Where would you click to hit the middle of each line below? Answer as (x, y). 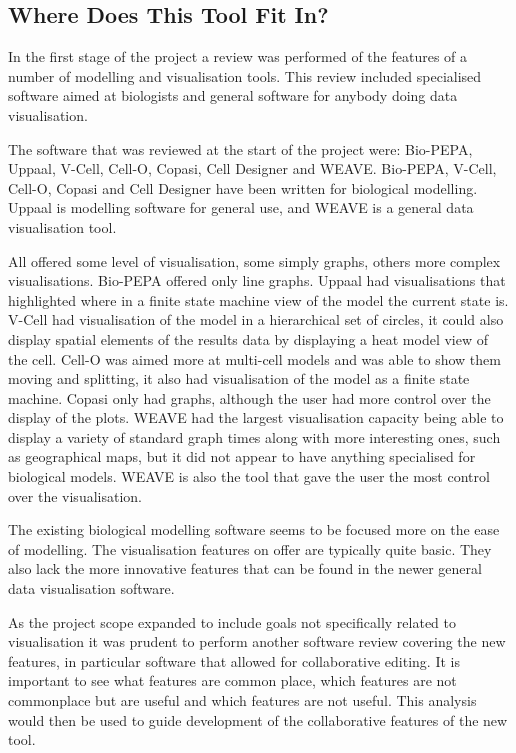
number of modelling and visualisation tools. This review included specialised (245, 75)
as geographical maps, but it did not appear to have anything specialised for (242, 456)
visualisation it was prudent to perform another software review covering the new (257, 641)
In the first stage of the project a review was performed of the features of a (238, 56)
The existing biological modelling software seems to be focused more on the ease (254, 529)
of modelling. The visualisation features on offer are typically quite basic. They (250, 548)
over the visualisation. (75, 495)
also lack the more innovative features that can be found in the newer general (245, 568)
